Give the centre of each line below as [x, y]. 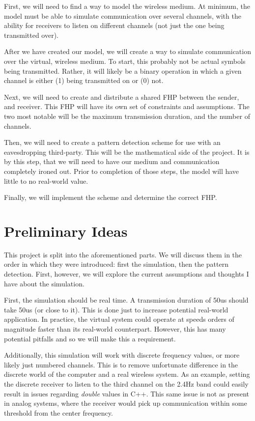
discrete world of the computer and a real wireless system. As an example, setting [127, 374]
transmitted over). [31, 35]
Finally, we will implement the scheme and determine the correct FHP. [111, 197]
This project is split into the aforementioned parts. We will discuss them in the [123, 254]
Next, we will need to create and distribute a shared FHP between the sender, [122, 97]
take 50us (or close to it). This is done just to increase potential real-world [116, 309]
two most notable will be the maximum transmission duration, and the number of [127, 116]
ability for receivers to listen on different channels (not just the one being [114, 25]
